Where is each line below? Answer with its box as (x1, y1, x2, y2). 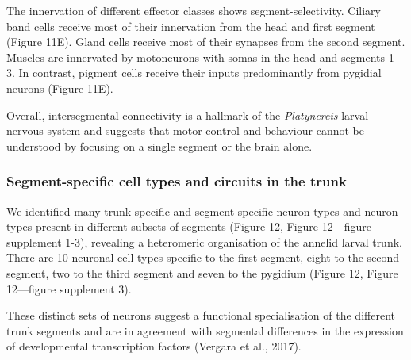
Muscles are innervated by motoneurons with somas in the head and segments (6, 48, 386, 65)
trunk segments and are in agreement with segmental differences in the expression (6, 322, 404, 339)
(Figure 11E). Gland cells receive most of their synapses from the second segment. (6, 33, 405, 50)
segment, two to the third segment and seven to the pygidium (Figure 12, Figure (6, 264, 398, 281)
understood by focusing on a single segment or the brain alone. (6, 137, 313, 154)
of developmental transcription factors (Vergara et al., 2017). (6, 338, 302, 354)
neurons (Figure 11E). (6, 79, 113, 96)
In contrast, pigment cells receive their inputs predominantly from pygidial (18, 64, 382, 81)
